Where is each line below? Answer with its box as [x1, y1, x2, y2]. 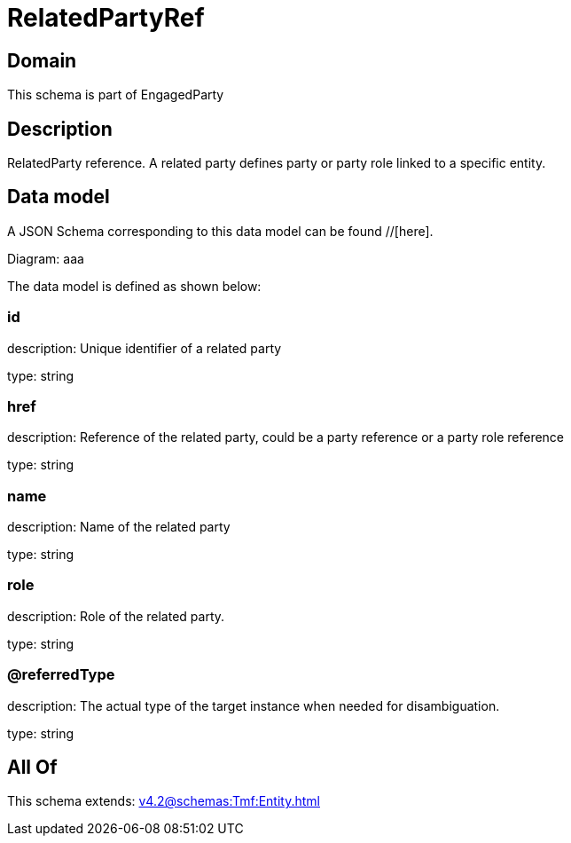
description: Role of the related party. [7, 608, 225, 624]
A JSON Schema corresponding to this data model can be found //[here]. [7, 223, 434, 239]
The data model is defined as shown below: [7, 278, 262, 294]
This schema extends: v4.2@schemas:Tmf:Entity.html [7, 793, 320, 809]
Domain [7, 49, 77, 72]
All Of [7, 756, 58, 779]
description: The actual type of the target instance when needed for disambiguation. [7, 697, 500, 713]
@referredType [7, 666, 115, 684]
